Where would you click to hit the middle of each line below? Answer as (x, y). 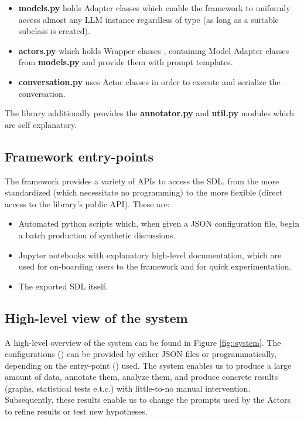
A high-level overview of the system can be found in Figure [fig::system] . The (143, 342)
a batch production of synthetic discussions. (97, 235)
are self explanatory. (41, 124)
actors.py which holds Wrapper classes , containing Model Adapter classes (154, 50)
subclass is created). (54, 31)
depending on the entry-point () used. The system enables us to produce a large (148, 365)
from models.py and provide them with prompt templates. (126, 62)
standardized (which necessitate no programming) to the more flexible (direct (144, 192)
